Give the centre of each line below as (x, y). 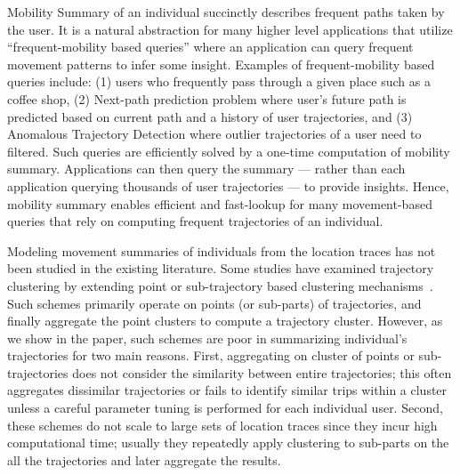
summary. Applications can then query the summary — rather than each (206, 169)
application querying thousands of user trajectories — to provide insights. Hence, (228, 185)
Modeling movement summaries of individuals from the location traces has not (222, 250)
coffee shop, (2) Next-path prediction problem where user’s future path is (207, 98)
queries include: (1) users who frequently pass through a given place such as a (219, 81)
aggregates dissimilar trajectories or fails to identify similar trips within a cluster (227, 390)
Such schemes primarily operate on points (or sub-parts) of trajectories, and (214, 303)
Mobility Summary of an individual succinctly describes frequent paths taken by (226, 12)
